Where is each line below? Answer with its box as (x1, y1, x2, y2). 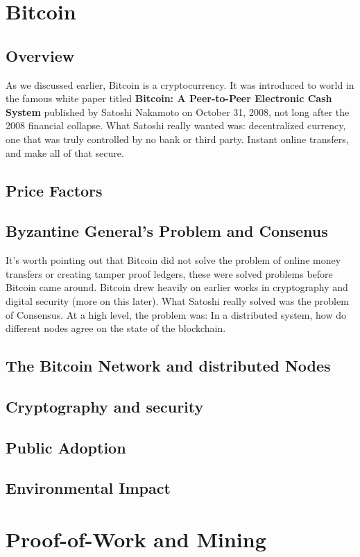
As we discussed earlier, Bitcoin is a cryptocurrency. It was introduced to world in (6, 77, 354, 92)
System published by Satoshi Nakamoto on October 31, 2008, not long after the (6, 104, 350, 119)
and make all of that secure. (6, 145, 124, 160)
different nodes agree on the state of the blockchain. (6, 321, 226, 335)
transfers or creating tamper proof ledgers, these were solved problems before (6, 266, 333, 281)
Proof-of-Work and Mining (6, 525, 266, 553)
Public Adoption (6, 436, 126, 458)
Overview (6, 44, 75, 66)
